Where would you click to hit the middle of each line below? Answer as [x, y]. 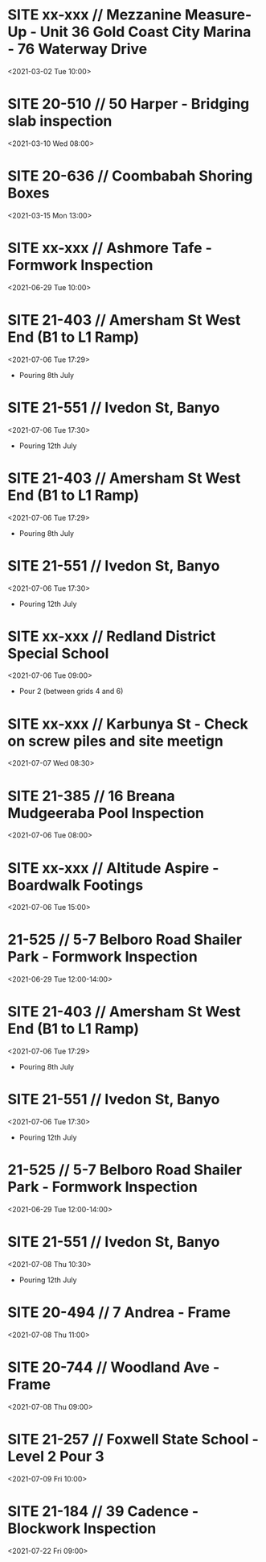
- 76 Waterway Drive [78, 49]
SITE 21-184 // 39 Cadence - [103, 1511]
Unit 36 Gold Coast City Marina [145, 32]
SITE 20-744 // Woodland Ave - [114, 1367]
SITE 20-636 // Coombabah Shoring [130, 176]
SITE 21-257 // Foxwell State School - [133, 1439]
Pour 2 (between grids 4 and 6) [71, 692]
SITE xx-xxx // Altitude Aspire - [113, 868]
